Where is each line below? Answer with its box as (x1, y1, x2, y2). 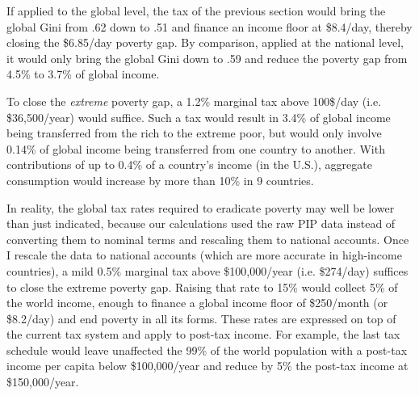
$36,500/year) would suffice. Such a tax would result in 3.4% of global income (6, 108, 391, 125)
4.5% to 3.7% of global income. (6, 65, 160, 82)
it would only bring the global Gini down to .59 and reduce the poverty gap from (6, 49, 408, 66)
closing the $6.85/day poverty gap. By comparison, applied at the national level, (6, 34, 404, 51)
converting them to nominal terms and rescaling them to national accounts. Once (6, 230, 409, 247)
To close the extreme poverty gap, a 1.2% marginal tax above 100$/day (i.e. (6, 92, 382, 109)
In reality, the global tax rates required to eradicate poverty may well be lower (6, 199, 395, 216)
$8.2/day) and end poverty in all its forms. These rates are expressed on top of (6, 310, 396, 326)
